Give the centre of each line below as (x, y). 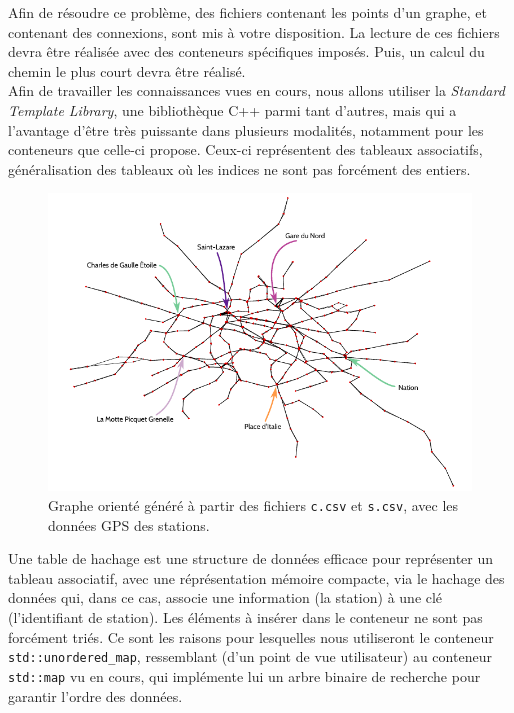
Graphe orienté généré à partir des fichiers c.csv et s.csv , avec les (253, 505)
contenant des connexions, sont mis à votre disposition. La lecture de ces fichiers (254, 31)
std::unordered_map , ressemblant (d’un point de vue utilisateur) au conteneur (250, 656)
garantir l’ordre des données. (95, 695)
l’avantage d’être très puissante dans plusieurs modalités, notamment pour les (246, 129)
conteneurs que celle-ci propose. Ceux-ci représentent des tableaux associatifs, (245, 149)
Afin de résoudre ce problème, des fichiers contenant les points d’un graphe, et (247, 12)
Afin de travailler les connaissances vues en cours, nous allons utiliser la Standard (256, 90)
